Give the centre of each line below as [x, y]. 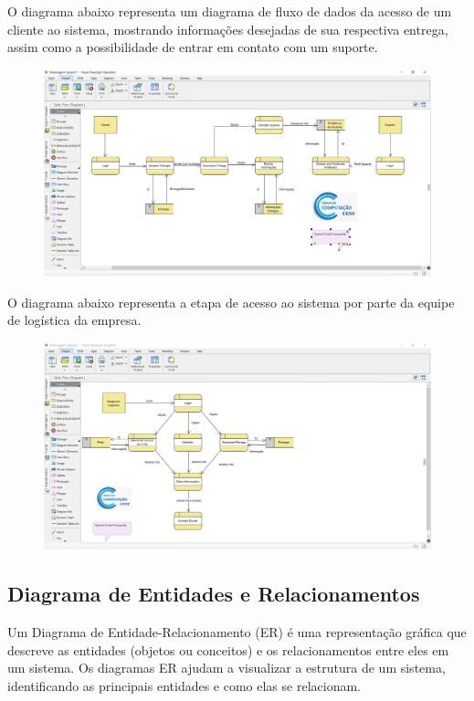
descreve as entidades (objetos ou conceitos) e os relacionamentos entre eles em [228, 649]
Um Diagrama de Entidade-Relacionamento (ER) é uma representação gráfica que [237, 631]
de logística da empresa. [74, 320]
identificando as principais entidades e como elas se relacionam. [184, 685]
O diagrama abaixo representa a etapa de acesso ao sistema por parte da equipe [231, 302]
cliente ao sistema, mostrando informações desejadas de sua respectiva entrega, [228, 29]
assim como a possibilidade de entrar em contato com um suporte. [193, 47]
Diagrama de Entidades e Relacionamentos [214, 594]
